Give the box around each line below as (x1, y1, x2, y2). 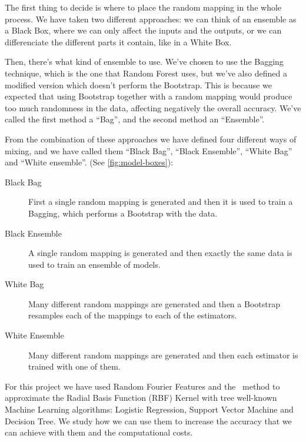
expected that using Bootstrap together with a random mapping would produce (5, 90, 292, 102)
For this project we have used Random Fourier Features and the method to (5, 380, 280, 392)
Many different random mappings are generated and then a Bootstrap (28, 297, 280, 310)
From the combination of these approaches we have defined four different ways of (5, 132, 297, 145)
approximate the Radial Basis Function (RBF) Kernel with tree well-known (5, 391, 277, 404)
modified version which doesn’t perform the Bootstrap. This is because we (5, 78, 272, 91)
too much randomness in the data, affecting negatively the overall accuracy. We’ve (5, 101, 301, 114)
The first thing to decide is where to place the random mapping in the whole (5, 1, 282, 13)
